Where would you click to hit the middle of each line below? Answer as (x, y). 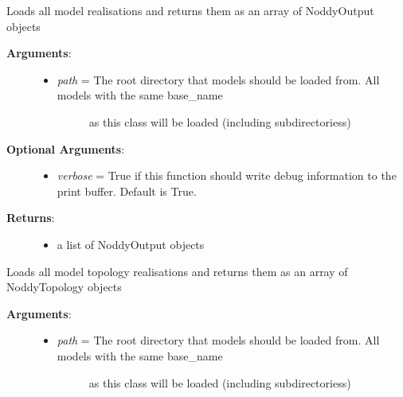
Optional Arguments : (66, 148)
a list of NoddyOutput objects (131, 244)
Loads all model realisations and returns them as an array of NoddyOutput (190, 10)
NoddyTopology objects (64, 287)
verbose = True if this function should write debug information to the (227, 175)
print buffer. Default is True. (127, 191)
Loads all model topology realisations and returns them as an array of (177, 271)
